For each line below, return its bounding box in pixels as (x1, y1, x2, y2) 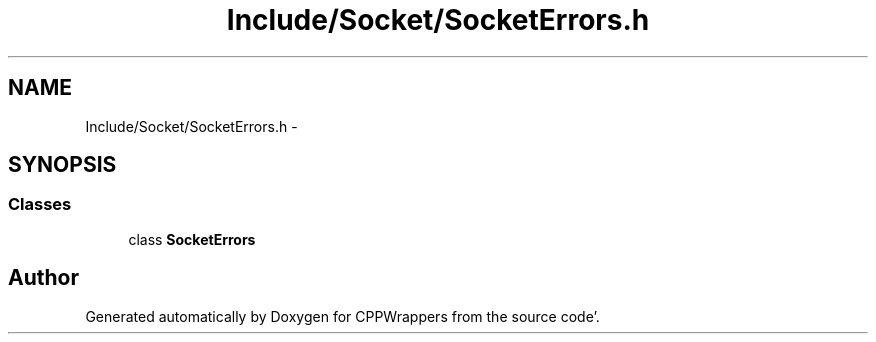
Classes (8, 194, 72, 215)
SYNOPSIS (8, 152, 117, 178)
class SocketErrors (128, 230, 256, 248)
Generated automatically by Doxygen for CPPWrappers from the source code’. (85, 307, 600, 325)
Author (8, 265, 79, 291)
